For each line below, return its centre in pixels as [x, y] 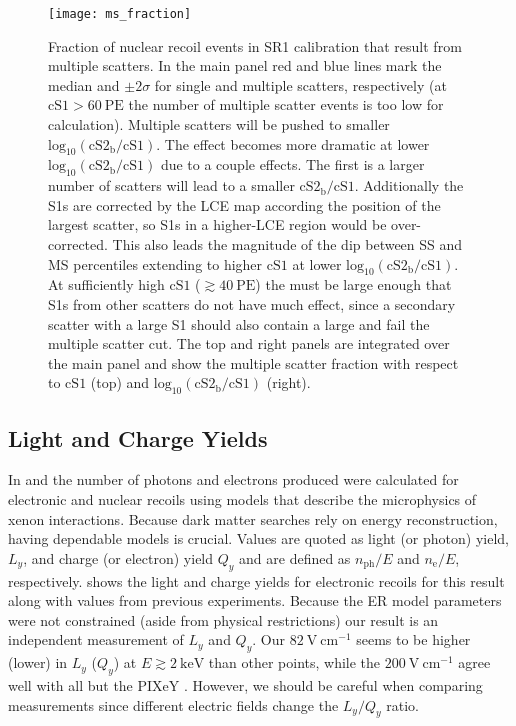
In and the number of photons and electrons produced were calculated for [233, 479]
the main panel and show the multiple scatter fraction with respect [253, 362]
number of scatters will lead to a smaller [171, 185]
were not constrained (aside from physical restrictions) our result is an [223, 619]
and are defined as [295, 557]
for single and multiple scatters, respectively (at [300, 84]
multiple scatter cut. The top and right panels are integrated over [249, 343]
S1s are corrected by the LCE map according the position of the [244, 204]
